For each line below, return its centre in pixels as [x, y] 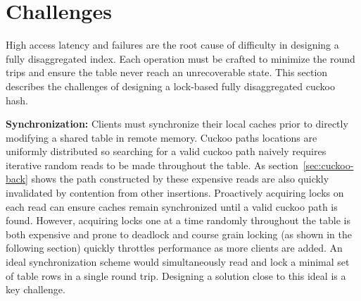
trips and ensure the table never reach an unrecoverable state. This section [167, 72]
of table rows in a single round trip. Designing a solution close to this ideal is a [176, 275]
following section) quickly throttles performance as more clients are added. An [174, 248]
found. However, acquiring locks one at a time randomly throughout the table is [178, 220]
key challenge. [36, 289]
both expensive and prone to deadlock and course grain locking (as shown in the [179, 234]
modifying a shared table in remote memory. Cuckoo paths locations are [161, 137]
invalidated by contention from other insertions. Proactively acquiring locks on [175, 193]
